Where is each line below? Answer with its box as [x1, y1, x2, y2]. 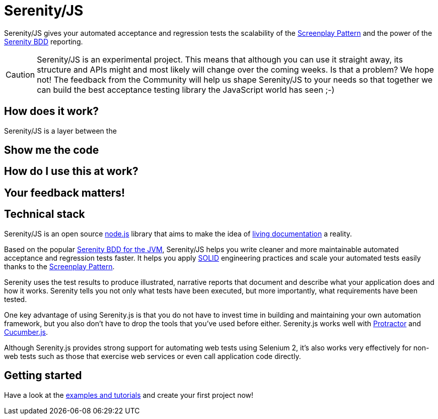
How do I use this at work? [4, 165, 138, 178]
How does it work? [4, 105, 99, 118]
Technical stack [4, 208, 85, 221]
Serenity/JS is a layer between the [4, 126, 117, 135]
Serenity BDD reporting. [4, 37, 83, 46]
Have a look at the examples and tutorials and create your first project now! [4, 390, 254, 399]
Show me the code [4, 144, 99, 157]
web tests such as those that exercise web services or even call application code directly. [4, 351, 301, 361]
